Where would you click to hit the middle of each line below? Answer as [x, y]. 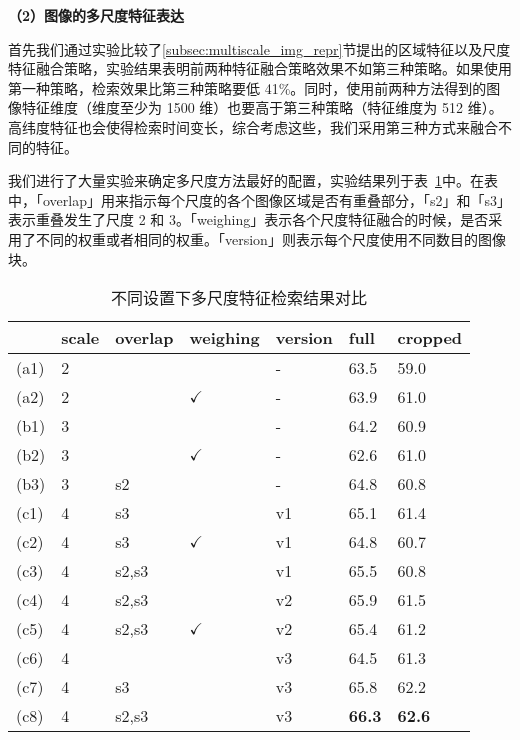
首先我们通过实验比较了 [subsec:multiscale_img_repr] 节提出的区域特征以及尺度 [259, 48]
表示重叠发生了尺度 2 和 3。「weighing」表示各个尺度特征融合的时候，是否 [248, 219]
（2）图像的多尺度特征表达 [96, 15]
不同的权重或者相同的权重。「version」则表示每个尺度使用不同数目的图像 [270, 238]
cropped [430, 338]
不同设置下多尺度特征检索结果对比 [239, 298]
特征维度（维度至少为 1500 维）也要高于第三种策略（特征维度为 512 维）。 [262, 107]
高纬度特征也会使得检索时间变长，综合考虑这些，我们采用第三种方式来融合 [253, 126]
